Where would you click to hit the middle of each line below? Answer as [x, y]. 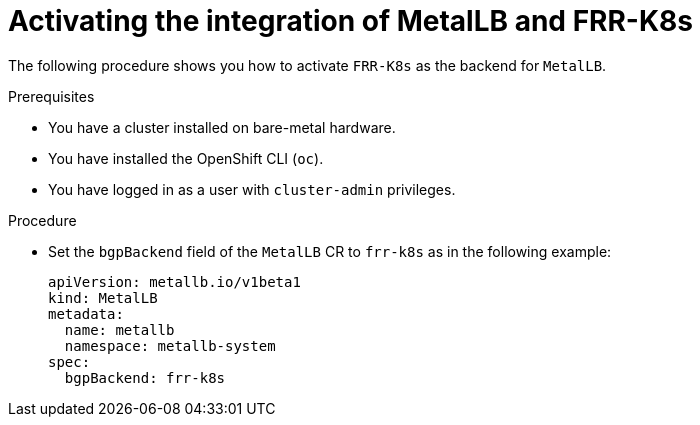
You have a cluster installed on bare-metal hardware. [222, 127]
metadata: [86, 313]
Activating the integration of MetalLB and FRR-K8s [350, 21]
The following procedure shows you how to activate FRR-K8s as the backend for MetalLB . [307, 65]
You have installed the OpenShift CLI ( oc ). [186, 158]
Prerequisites [51, 96]
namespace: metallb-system [170, 345]
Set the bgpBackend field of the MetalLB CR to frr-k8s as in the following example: [330, 251]
